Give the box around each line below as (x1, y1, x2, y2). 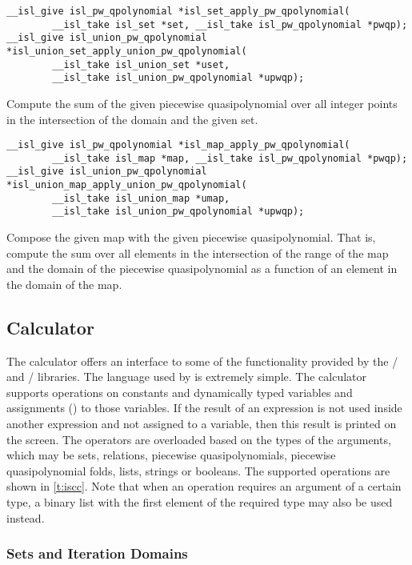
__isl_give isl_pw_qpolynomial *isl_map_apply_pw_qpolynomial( (6, 139, 350, 151)
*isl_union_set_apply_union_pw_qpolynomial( (6, 45, 247, 57)
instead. (6, 509, 45, 526)
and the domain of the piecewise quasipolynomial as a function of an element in (6, 260, 398, 277)
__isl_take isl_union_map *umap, (52, 192, 230, 204)
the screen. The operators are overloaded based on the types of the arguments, (6, 431, 391, 447)
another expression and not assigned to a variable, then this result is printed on (6, 415, 397, 432)
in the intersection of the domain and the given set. (6, 110, 258, 127)
